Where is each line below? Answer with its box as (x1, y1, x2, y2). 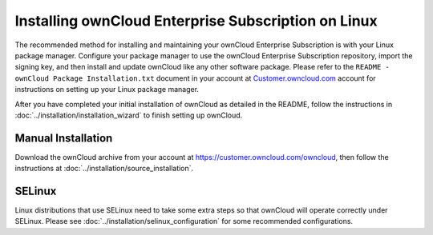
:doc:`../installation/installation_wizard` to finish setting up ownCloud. (14, 110, 243, 120)
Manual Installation (14, 131, 113, 145)
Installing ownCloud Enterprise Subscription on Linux (14, 12, 378, 30)
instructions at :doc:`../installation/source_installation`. (14, 164, 194, 173)
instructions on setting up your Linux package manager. (14, 85, 200, 94)
